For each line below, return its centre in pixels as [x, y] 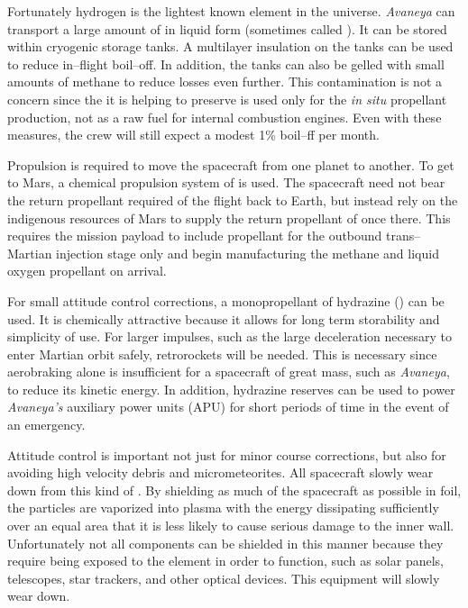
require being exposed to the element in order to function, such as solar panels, [225, 561]
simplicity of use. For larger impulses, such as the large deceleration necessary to [229, 336]
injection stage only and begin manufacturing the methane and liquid [248, 253]
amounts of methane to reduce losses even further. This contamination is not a [225, 82]
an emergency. [46, 425]
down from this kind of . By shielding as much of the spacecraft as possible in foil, [234, 490]
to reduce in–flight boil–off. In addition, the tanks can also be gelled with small [226, 64]
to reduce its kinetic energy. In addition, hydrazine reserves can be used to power [231, 389]
